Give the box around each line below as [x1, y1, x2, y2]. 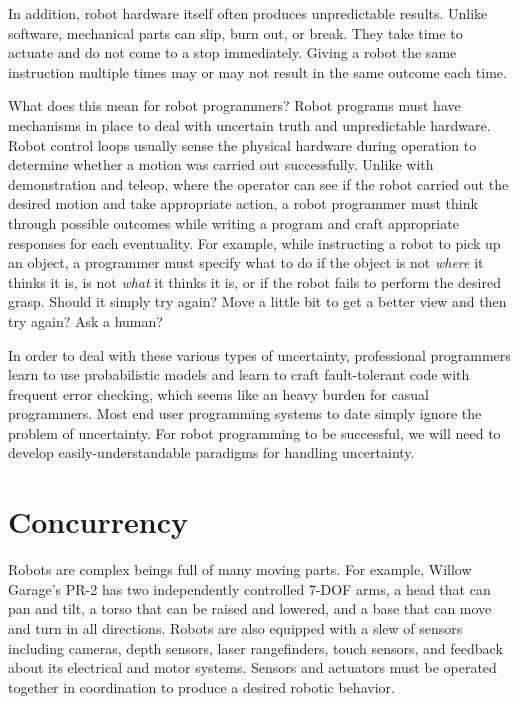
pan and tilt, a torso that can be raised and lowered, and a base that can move [8, 598, 492, 619]
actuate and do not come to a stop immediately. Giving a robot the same [8, 42, 457, 63]
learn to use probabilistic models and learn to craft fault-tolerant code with [8, 364, 470, 385]
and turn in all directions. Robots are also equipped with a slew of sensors [8, 617, 463, 638]
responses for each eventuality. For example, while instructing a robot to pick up [8, 232, 501, 253]
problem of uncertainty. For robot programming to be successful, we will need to [8, 422, 501, 443]
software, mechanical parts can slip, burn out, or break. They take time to [8, 22, 463, 43]
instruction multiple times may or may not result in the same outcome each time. [8, 61, 507, 82]
